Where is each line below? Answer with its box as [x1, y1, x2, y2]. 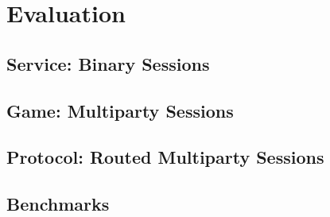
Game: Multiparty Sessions [6, 98, 234, 122]
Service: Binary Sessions [6, 51, 210, 76]
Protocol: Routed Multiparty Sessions [6, 145, 324, 169]
